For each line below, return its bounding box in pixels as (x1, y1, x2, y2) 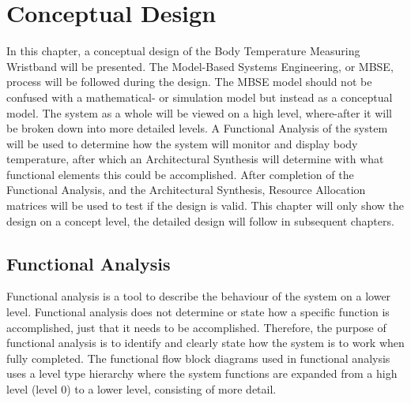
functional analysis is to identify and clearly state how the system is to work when (6, 334, 405, 351)
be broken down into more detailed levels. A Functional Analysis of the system (6, 120, 388, 136)
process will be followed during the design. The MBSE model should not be (6, 73, 372, 90)
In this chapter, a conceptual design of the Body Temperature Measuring (6, 43, 360, 59)
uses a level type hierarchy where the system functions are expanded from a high (6, 365, 398, 382)
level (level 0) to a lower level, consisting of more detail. (6, 381, 277, 397)
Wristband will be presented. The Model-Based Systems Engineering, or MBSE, (6, 58, 394, 74)
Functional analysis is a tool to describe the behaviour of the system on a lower (6, 288, 391, 304)
